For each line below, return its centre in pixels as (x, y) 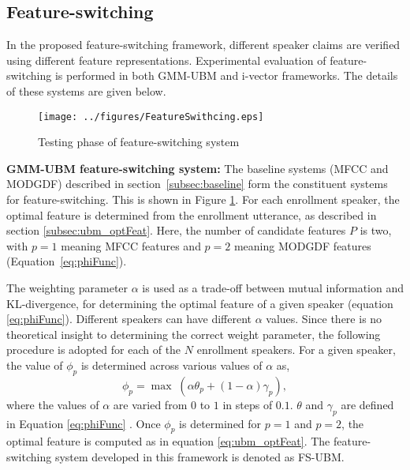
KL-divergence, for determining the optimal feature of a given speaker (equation (200, 303)
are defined (367, 404)
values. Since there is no (324, 319)
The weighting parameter (67, 287)
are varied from (150, 404)
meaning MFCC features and (131, 245)
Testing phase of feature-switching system (139, 142)
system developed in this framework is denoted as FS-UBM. (199, 456)
